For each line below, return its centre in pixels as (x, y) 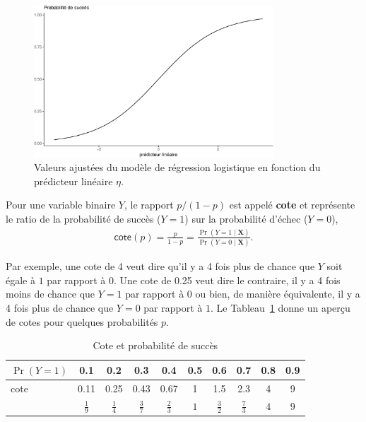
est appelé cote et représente (292, 205)
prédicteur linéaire (73, 181)
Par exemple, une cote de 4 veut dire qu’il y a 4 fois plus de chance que (160, 266)
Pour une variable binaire (61, 205)
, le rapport (149, 205)
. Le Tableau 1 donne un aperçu (280, 308)
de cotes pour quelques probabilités (82, 321)
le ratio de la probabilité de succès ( (83, 219)
